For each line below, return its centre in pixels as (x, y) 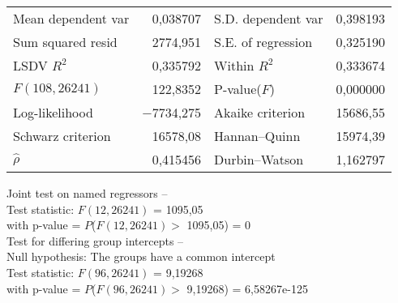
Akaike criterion (260, 112)
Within (234, 65)
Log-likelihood (53, 112)
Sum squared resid (65, 42)
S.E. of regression (263, 42)
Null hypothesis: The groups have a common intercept (141, 256)
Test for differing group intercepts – (95, 240)
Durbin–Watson (259, 159)
